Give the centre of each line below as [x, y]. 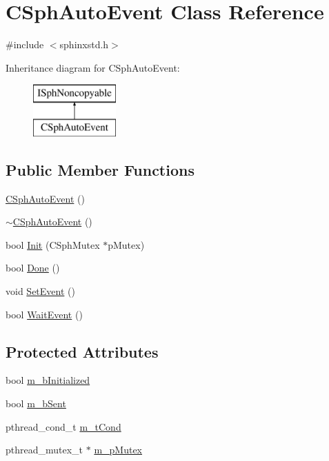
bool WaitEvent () [44, 314]
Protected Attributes [82, 351]
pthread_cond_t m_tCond [63, 426]
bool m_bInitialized [48, 380]
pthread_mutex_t [44, 450]
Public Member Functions [100, 169]
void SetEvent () [40, 291]
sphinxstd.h [84, 44]
